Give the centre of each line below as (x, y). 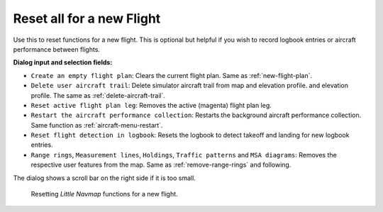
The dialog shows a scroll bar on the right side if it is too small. (105, 178)
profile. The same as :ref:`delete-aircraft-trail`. (98, 95)
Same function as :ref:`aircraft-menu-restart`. (97, 125)
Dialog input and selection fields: (63, 62)
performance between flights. (57, 49)
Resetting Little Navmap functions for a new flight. (104, 194)
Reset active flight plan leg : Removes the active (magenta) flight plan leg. (151, 105)
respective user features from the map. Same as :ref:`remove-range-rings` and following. (161, 165)
